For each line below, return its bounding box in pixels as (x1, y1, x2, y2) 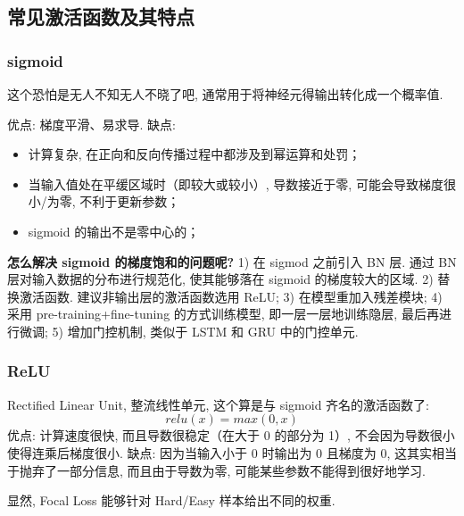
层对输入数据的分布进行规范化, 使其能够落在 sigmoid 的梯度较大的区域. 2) (7, 270, 434, 288)
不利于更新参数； (79, 192, 180, 211)
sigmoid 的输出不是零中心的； (28, 221, 200, 240)
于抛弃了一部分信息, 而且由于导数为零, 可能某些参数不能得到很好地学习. (7, 461, 426, 479)
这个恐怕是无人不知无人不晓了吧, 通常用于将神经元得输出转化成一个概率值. (7, 85, 443, 103)
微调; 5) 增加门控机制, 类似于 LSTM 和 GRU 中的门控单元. (19, 321, 359, 340)
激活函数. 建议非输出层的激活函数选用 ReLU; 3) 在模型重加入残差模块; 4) (19, 287, 443, 305)
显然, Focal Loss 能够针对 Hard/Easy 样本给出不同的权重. (7, 491, 336, 510)
